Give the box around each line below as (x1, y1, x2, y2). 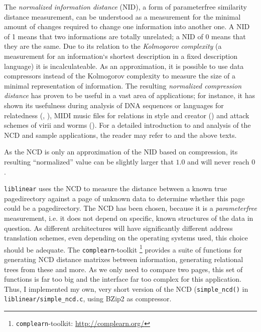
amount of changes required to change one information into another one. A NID (4, 21, 250, 32)
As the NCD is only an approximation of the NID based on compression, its (4, 146, 238, 157)
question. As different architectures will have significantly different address (4, 222, 233, 233)
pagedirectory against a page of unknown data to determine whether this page (4, 193, 245, 203)
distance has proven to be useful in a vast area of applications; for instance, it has (4, 90, 255, 101)
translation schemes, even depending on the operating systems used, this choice (4, 232, 248, 243)
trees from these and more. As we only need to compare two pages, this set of (4, 264, 243, 274)
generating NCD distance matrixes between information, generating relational (4, 254, 243, 265)
